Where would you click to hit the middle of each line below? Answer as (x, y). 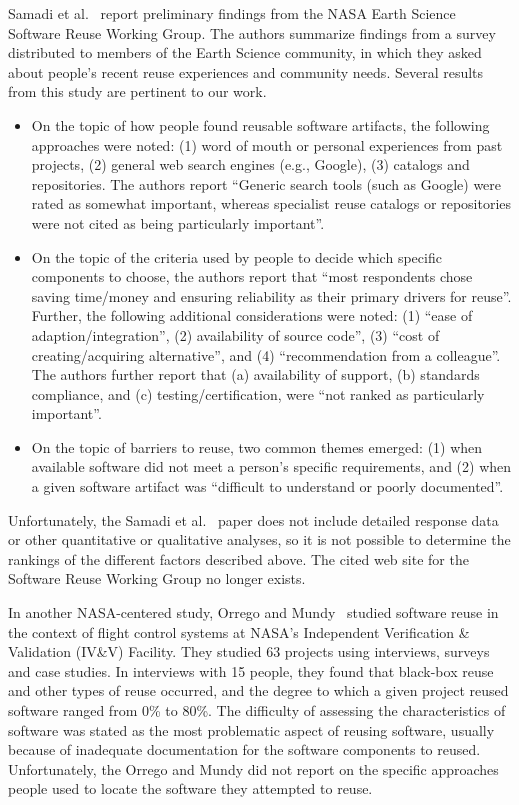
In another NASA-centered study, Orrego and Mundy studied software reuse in (253, 612)
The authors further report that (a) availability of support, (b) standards (255, 374)
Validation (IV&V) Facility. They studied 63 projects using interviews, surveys (249, 651)
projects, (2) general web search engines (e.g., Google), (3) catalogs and (250, 164)
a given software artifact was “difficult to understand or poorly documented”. (267, 486)
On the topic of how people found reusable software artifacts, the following (260, 124)
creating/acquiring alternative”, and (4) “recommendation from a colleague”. (266, 354)
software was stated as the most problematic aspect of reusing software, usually (251, 729)
